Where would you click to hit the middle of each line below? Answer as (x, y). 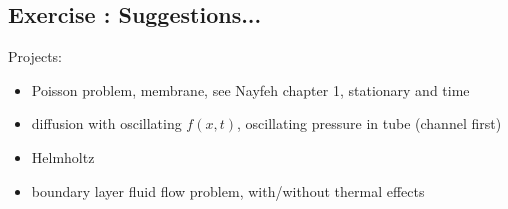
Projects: (35, 56)
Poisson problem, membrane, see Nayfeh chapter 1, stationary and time (250, 89)
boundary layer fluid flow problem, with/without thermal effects (228, 190)
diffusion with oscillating (106, 123)
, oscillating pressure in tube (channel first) (369, 123)
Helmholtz (63, 156)
